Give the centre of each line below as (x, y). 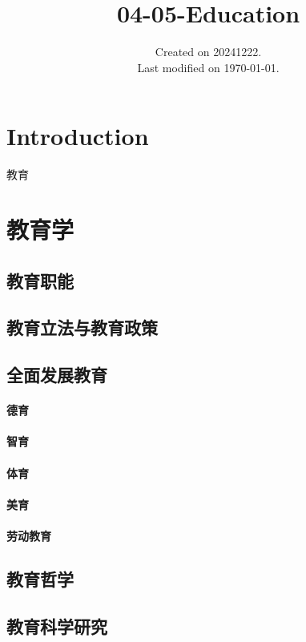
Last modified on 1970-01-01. (208, 67)
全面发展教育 (57, 375)
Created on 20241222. (208, 52)
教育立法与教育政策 (82, 327)
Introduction (78, 136)
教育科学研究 (57, 626)
